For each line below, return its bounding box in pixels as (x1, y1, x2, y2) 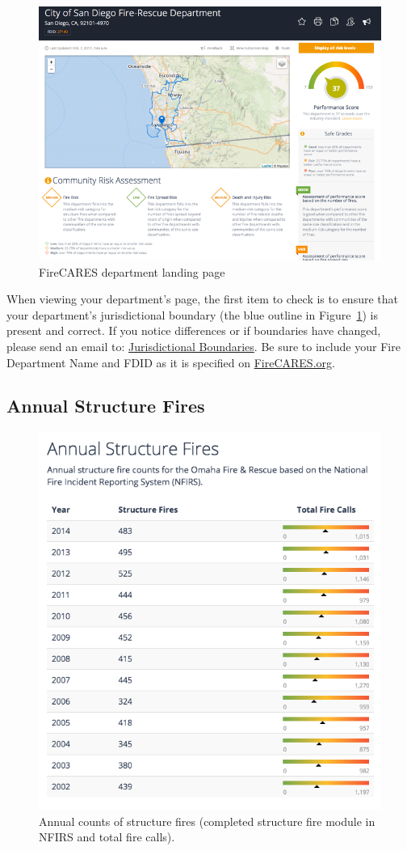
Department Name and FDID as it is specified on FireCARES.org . (6, 354, 335, 370)
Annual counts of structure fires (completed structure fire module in (39, 812, 376, 829)
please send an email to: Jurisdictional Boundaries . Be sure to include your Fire (6, 337, 401, 354)
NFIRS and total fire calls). (39, 828, 175, 845)
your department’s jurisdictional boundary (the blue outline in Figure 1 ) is (6, 306, 378, 323)
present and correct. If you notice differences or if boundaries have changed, (6, 322, 381, 339)
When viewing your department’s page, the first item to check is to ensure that (6, 290, 398, 307)
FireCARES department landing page (39, 263, 225, 280)
